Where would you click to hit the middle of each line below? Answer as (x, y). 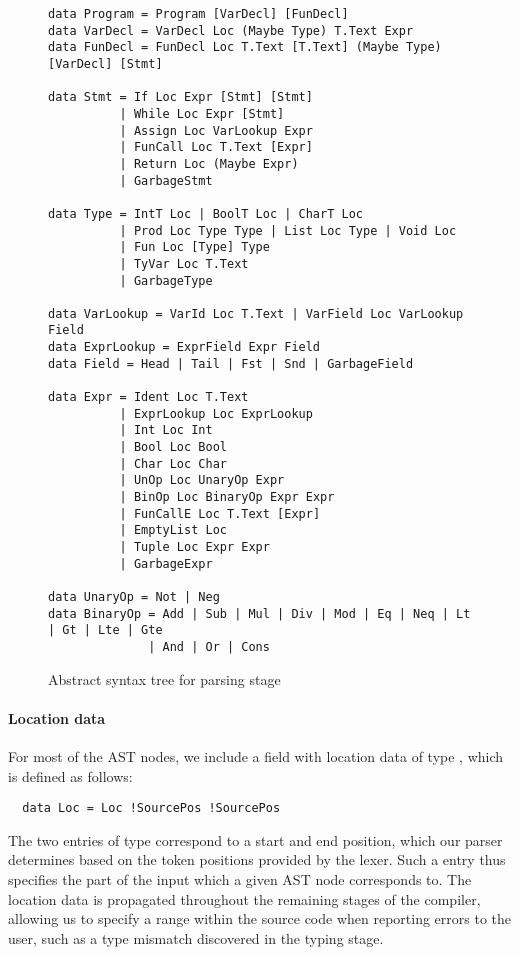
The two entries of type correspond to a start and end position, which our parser (255, 839)
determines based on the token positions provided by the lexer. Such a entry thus (257, 859)
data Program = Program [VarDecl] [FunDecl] (198, 14)
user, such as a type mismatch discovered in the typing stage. (196, 937)
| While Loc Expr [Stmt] (202, 113)
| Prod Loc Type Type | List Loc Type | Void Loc (288, 230)
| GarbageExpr (166, 563)
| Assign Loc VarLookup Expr (216, 130)
